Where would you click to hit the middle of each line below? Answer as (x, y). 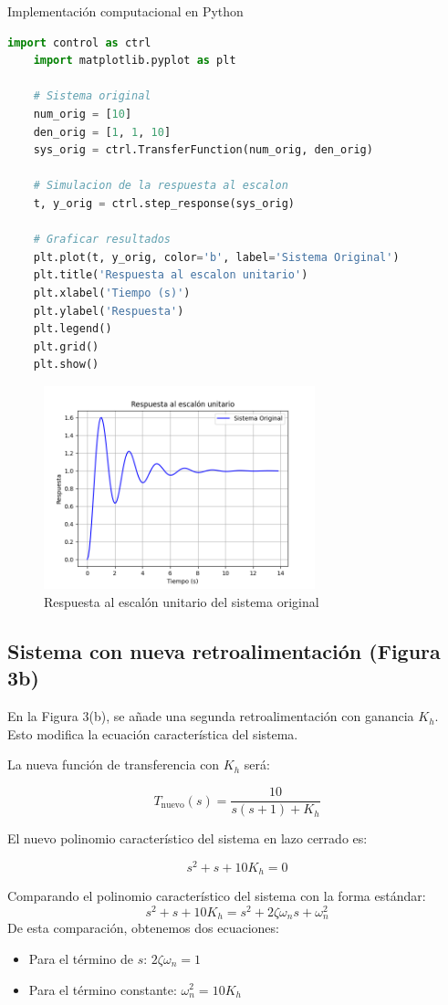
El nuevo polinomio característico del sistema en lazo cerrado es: (188, 838)
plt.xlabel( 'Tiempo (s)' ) (112, 293)
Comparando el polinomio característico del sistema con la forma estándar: (217, 896)
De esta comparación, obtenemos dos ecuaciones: (143, 928)
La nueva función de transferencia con (114, 764)
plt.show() (66, 365)
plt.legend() (73, 329)
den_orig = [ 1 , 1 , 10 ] (102, 132)
